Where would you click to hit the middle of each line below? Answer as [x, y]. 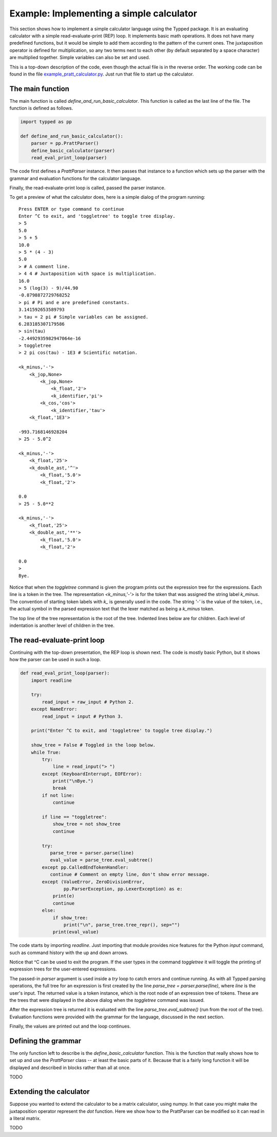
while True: [46, 752]
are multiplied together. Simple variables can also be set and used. [80, 58]
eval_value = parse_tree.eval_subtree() [102, 860]
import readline [51, 680]
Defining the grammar [45, 1041]
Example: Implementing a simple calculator [103, 13]
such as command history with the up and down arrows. [69, 953]
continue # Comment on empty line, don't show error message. [130, 874]
